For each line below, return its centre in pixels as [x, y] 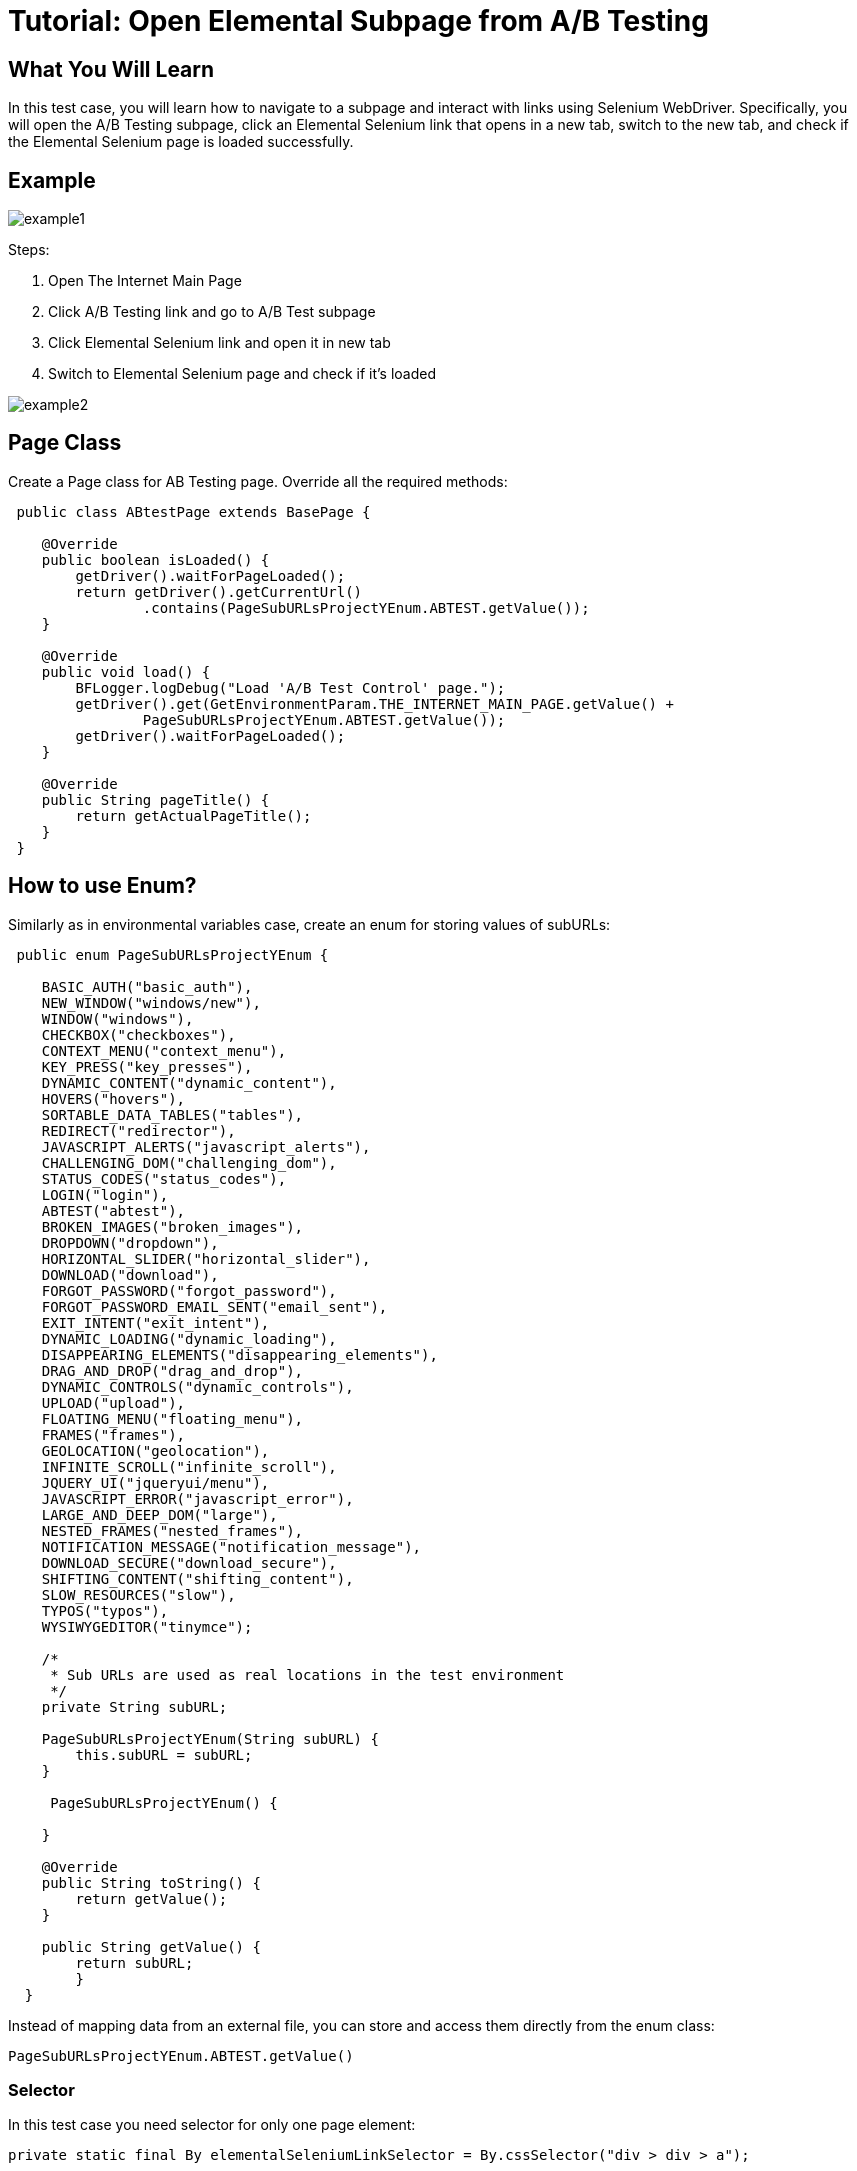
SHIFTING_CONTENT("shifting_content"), [197, 1578]
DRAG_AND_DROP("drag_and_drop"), [172, 1370]
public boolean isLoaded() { [155, 559]
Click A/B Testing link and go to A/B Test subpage [212, 312]
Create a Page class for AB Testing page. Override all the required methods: [258, 481]
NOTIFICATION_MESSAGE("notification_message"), [231, 1546]
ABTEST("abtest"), [113, 1210]
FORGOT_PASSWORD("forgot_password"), [189, 1290]
